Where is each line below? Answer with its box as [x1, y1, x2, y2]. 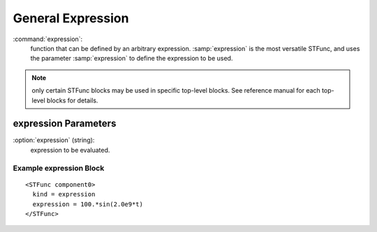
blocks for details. [46, 96, 98, 105]
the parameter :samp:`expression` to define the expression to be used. [30, 54, 233, 63]
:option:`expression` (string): [13, 136, 95, 144]
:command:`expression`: [13, 35, 83, 43]
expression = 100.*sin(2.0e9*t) [32, 200, 143, 208]
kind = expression [32, 190, 96, 199]
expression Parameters [13, 118, 117, 130]
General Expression [13, 10, 129, 26]
